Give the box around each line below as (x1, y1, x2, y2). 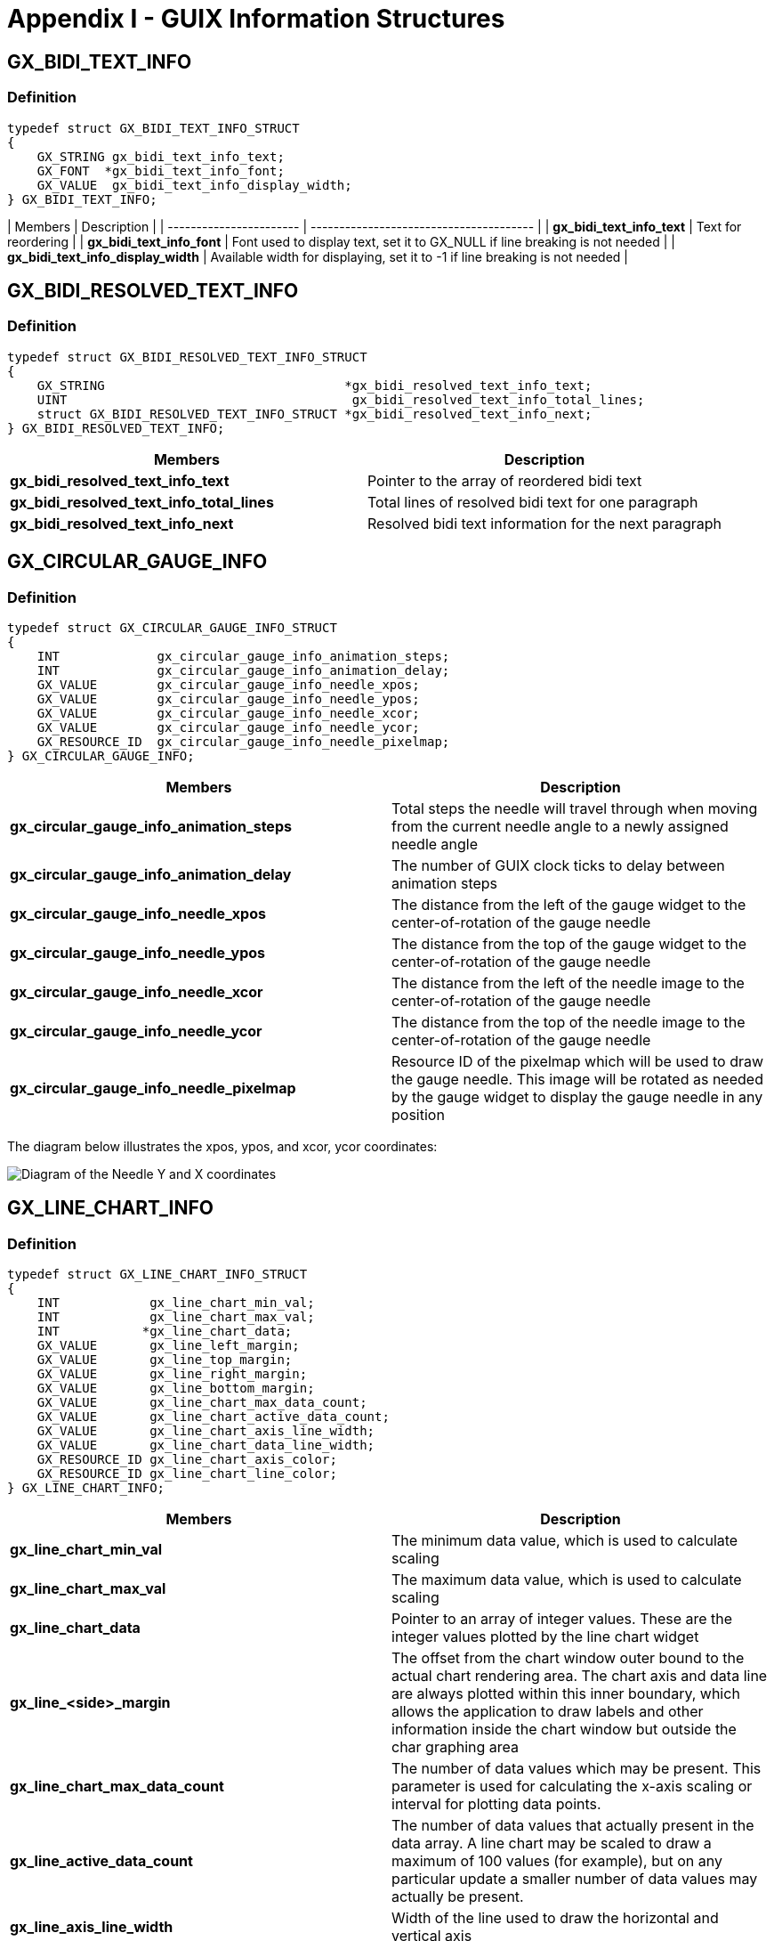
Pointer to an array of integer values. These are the (391, 1610, 733, 1628)
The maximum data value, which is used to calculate (391, 1571, 742, 1589)
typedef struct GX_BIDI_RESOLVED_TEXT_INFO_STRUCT (7, 349, 367, 364)
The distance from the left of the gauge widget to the (391, 895, 746, 914)
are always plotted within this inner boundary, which (391, 1685, 740, 1703)
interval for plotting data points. (391, 1795, 601, 1814)
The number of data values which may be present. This (391, 1759, 762, 1778)
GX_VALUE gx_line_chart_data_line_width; (36, 1438, 375, 1453)
